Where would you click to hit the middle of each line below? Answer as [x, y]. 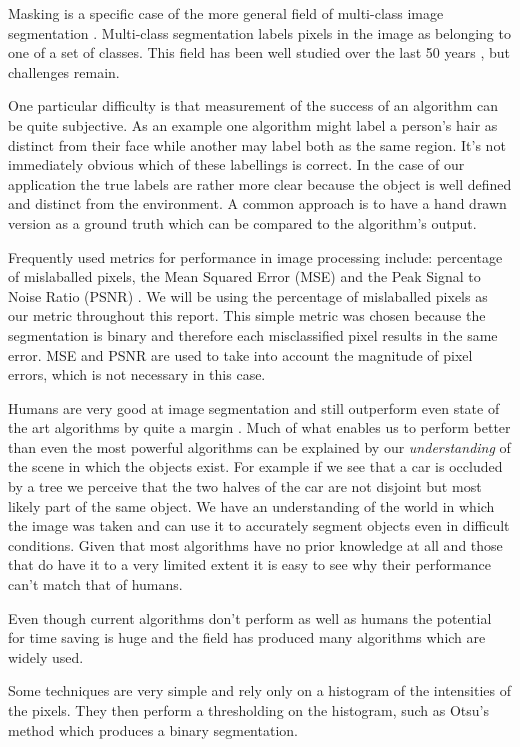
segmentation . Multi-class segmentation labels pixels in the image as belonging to [259, 32]
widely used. [46, 656]
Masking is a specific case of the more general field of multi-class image [226, 13]
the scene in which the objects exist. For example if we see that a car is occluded [255, 466]
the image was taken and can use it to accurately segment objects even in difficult [259, 525]
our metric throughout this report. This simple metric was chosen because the [247, 315]
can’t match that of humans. [95, 584]
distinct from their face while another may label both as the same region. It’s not [257, 144]
